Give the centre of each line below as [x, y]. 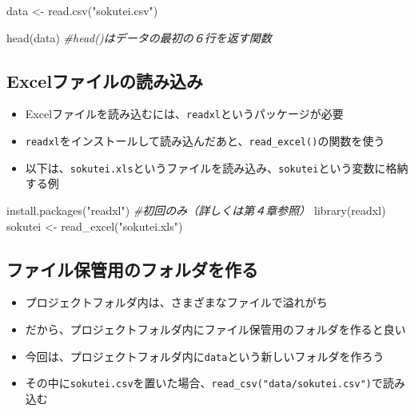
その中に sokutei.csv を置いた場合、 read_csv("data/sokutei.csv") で [204, 383]
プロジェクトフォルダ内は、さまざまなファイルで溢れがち [176, 302]
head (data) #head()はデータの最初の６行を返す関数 [139, 37]
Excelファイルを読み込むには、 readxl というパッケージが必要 [184, 114]
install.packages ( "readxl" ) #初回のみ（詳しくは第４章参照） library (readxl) [196, 210]
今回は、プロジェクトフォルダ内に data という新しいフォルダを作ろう [205, 356]
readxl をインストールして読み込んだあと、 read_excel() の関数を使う [205, 141]
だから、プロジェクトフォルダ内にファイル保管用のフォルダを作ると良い [215, 329]
